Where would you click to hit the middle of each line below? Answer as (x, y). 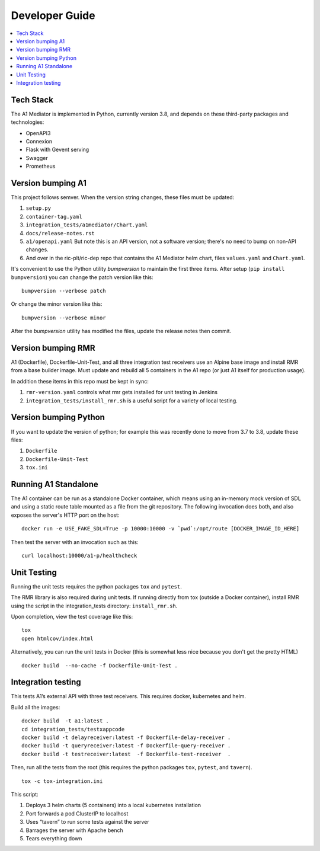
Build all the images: (36, 707)
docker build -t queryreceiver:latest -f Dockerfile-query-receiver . (126, 746)
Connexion (39, 141)
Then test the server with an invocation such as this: (75, 542)
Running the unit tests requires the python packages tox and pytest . (96, 586)
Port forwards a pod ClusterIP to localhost (77, 813)
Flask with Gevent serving (57, 150)
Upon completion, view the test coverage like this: (72, 617)
